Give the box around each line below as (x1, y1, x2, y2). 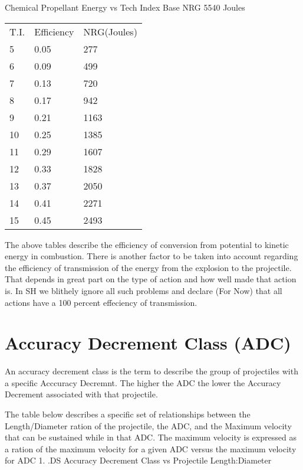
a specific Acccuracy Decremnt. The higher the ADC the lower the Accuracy (5, 376, 281, 389)
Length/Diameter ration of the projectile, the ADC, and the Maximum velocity (5, 419, 292, 432)
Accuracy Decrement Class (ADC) (5, 331, 291, 355)
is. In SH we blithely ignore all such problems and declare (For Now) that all (5, 284, 282, 296)
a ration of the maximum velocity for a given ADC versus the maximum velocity (5, 442, 297, 455)
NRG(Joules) (83, 24, 137, 38)
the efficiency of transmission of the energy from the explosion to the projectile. (5, 261, 292, 273)
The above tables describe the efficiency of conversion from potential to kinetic (5, 238, 289, 250)
